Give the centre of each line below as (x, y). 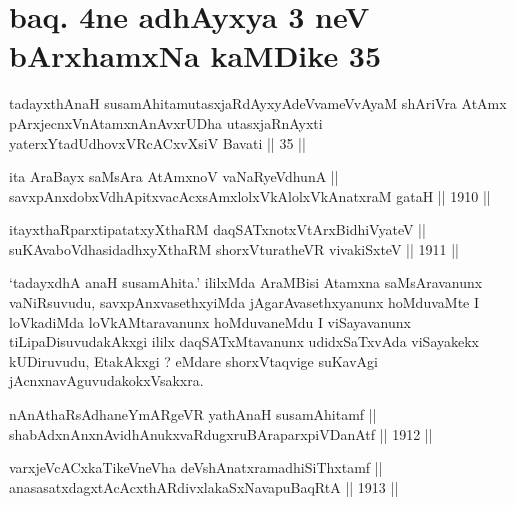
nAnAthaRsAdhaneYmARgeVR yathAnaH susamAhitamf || (193, 414)
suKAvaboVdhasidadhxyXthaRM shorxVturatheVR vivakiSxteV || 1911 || (234, 248)
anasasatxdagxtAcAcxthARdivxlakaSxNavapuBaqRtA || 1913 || (204, 486)
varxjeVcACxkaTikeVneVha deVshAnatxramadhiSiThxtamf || (196, 467)
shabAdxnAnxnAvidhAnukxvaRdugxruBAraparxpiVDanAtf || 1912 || (221, 433)
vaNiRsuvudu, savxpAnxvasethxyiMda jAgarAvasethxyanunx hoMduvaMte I (244, 302)
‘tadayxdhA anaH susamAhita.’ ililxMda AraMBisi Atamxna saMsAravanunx (246, 282)
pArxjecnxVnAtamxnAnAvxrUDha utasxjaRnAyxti (166, 122)
